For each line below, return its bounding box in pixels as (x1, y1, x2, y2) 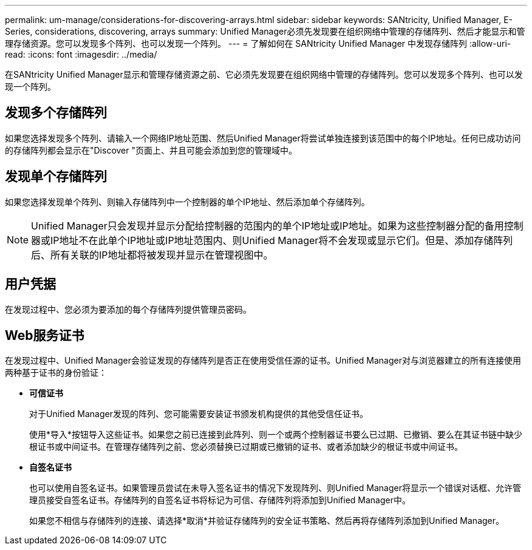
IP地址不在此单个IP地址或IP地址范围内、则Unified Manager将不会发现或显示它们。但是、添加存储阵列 (50, 234, 513, 246)
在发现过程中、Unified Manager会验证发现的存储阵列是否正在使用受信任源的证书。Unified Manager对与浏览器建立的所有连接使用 (5, 355, 521, 366)
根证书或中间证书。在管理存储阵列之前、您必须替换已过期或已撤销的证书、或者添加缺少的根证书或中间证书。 (29, 441, 463, 452)
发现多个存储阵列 (5, 105, 107, 121)
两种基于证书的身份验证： (5, 367, 107, 378)
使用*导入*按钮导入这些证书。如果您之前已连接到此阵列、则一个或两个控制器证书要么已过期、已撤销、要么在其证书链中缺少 (29, 429, 523, 440)
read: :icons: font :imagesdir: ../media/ (5, 49, 157, 59)
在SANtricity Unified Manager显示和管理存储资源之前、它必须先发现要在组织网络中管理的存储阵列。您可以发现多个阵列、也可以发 (5, 69, 523, 80)
